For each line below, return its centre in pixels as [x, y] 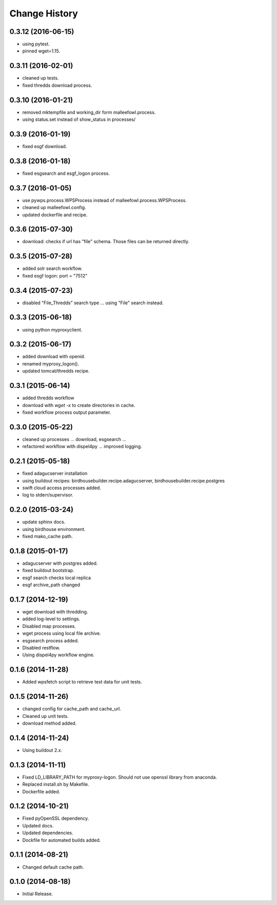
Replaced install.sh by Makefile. [56, 784]
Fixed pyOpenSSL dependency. [56, 818]
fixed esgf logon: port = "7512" [55, 275]
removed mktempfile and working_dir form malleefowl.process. [89, 112]
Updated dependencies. [48, 833]
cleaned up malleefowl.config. [54, 208]
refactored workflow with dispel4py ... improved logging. [82, 447]
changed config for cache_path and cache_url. [72, 709]
